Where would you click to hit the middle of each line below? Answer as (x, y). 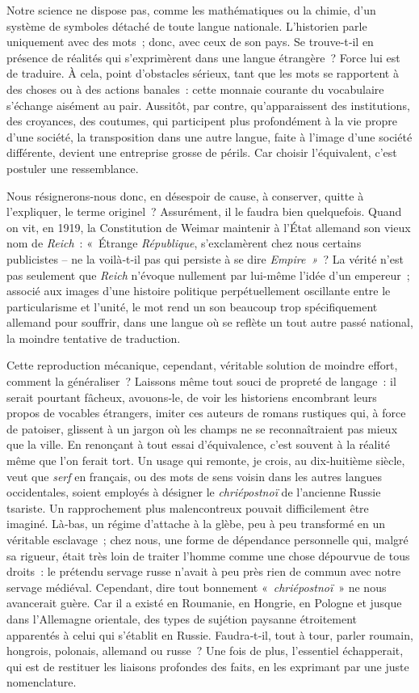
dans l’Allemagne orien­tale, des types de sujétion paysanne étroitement (182, 618)
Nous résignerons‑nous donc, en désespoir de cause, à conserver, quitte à (185, 195)
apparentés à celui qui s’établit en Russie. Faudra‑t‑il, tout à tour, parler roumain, (210, 634)
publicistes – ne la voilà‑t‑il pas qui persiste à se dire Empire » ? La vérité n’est (205, 258)
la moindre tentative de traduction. (94, 338)
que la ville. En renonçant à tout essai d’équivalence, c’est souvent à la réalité (198, 444)
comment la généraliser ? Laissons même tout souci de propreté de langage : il (201, 381)
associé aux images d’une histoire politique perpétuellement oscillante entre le (199, 291)
